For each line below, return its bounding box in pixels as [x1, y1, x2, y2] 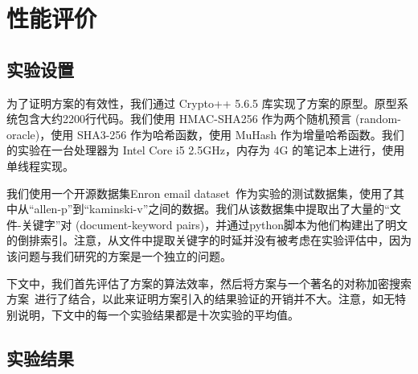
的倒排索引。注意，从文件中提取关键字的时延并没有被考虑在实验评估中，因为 [6, 232, 412, 249]
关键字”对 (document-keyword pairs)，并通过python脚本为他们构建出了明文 [21, 216, 408, 232]
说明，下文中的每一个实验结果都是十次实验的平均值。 [17, 306, 299, 323]
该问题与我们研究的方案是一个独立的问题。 [6, 247, 232, 264]
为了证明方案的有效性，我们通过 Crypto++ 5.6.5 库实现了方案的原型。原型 [6, 94, 397, 111]
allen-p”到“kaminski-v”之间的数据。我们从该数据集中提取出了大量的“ [34, 200, 390, 217]
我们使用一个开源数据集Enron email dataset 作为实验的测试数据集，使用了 [6, 184, 393, 201]
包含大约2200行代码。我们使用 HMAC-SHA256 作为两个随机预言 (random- [17, 110, 401, 127]
